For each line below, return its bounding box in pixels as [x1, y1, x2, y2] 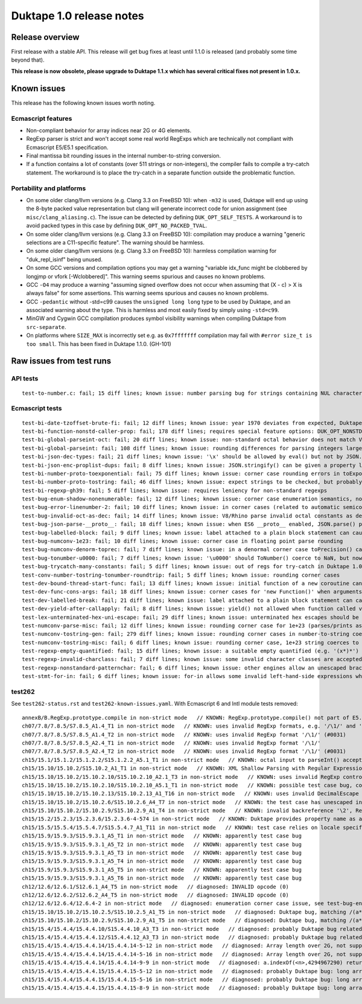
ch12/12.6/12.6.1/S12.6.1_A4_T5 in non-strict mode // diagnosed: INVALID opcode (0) [22, 883, 290, 890]
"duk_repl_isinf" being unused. [26, 255, 103, 263]
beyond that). [11, 56, 45, 63]
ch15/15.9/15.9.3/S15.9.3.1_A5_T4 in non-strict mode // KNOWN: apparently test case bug [22, 858, 302, 865]
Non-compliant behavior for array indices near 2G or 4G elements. [26, 127, 192, 134]
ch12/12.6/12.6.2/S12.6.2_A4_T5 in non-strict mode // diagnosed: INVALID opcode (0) [22, 892, 290, 898]
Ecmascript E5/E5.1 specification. [26, 144, 109, 151]
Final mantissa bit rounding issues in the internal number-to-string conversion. [26, 152, 221, 159]
